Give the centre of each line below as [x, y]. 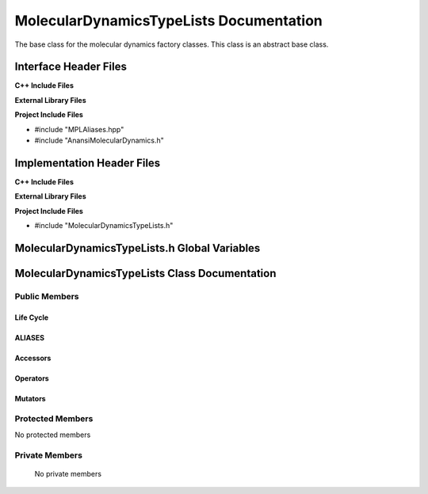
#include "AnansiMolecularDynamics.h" [99, 141]
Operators [32, 378]
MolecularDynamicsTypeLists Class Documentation [145, 273]
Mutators [31, 398]
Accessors [33, 358]
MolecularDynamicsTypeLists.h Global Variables [138, 248]
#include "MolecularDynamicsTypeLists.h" [104, 226]
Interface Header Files [71, 67]
